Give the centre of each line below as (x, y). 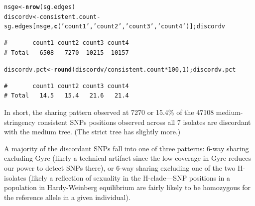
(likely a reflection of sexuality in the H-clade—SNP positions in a (129, 177)
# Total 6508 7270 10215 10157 (66, 52)
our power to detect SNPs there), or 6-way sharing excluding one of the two (120, 167)
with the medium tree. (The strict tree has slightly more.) (92, 132)
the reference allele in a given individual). (67, 197)
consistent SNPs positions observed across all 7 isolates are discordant (144, 122)
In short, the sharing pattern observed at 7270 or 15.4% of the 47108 (109, 112)
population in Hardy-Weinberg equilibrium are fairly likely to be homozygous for (127, 187)
